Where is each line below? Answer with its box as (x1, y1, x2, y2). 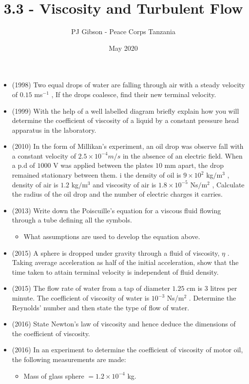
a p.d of (12, 160, 35, 170)
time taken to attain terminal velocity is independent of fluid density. (12, 266, 219, 277)
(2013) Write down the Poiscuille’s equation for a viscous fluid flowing (12, 205, 221, 215)
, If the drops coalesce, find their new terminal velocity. (51, 89, 216, 99)
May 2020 (109, 42, 138, 53)
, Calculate (212, 179, 245, 189)
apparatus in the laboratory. (12, 124, 96, 135)
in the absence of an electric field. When (122, 150, 243, 161)
